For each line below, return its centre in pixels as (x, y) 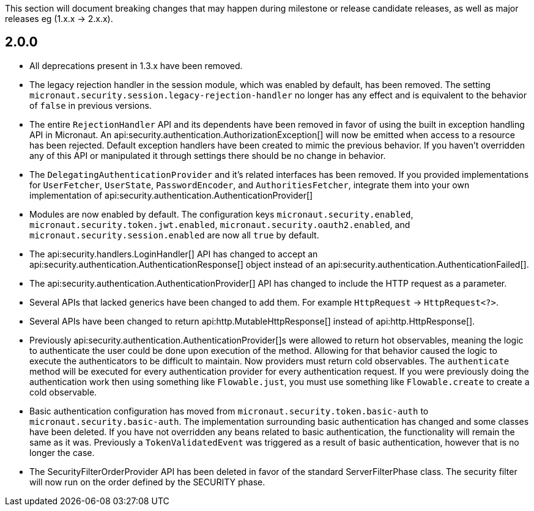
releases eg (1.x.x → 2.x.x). (59, 19)
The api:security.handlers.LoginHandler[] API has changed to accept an (174, 254)
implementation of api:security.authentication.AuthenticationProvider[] (171, 195)
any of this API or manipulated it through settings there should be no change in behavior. (208, 155)
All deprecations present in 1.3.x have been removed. (136, 65)
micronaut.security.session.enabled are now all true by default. (174, 235)
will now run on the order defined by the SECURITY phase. (147, 482)
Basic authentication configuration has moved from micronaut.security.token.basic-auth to (229, 411)
